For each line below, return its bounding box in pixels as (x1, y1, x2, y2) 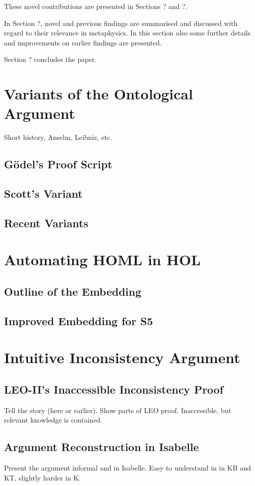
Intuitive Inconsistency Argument (4, 347, 241, 368)
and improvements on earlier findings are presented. (4, 37, 162, 47)
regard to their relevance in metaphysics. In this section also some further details (4, 27, 251, 38)
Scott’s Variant (4, 186, 83, 201)
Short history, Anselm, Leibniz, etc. (4, 132, 113, 142)
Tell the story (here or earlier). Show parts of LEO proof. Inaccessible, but (4, 405, 232, 415)
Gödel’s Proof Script (4, 156, 113, 172)
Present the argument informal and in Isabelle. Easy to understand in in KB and (4, 463, 252, 473)
